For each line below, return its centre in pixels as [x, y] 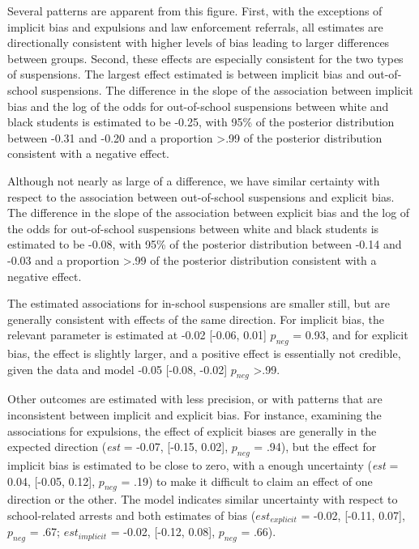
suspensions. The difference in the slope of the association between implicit [227, 89]
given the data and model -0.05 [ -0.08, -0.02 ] [118, 369]
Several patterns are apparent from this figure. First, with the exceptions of [195, 11]
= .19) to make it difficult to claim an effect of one [247, 481]
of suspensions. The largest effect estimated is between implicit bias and [186, 74]
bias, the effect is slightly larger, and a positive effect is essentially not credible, [204, 353]
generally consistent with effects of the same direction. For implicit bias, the [196, 319]
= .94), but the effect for [315, 447]
